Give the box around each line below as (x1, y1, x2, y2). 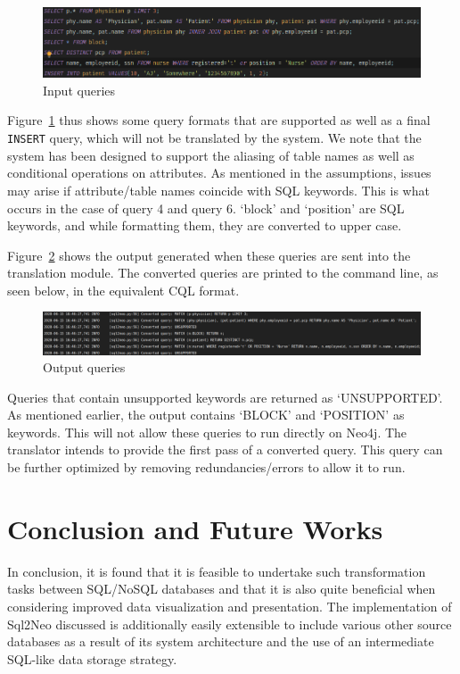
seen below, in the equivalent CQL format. (7, 280, 240, 299)
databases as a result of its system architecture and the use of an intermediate (7, 632, 434, 651)
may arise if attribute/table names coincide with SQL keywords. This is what (7, 180, 430, 199)
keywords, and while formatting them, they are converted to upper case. (7, 216, 402, 235)
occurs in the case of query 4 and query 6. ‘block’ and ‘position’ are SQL (7, 198, 405, 217)
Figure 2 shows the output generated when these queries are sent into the (7, 245, 411, 264)
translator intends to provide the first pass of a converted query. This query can (7, 440, 443, 459)
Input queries (43, 80, 116, 99)
